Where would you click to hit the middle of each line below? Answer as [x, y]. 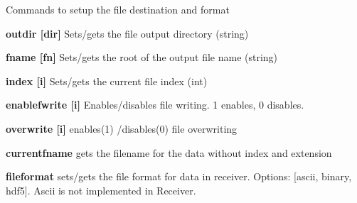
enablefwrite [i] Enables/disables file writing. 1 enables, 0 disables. [155, 105]
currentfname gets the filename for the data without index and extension [169, 152]
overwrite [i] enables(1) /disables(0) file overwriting [122, 128]
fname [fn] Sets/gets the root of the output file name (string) [142, 57]
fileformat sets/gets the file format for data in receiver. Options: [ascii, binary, [179, 176]
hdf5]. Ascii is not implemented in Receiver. [101, 190]
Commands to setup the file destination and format [118, 9]
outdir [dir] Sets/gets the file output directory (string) [127, 33]
